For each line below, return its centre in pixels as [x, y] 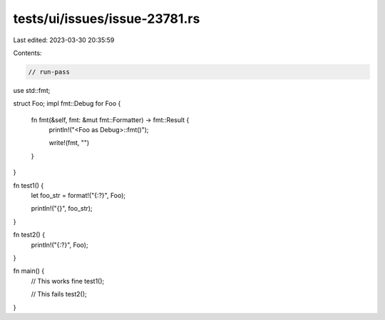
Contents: [27, 53]
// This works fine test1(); [68, 281]
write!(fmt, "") [69, 143]
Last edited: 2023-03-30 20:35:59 [64, 40]
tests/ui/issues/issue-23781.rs [107, 19]
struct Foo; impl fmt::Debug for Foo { [67, 104]
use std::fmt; [32, 90]
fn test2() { [29, 235]
